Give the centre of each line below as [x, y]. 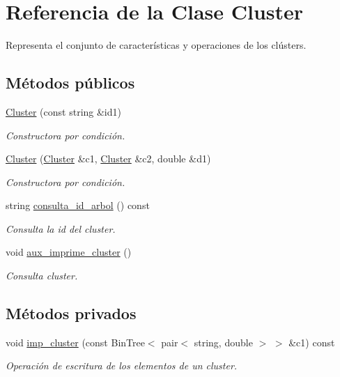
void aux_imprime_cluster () [69, 252]
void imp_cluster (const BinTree [75, 342]
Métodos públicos [70, 83]
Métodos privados [71, 313]
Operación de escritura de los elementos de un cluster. [122, 366]
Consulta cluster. [42, 276]
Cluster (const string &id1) [63, 111]
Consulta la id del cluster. [61, 228]
